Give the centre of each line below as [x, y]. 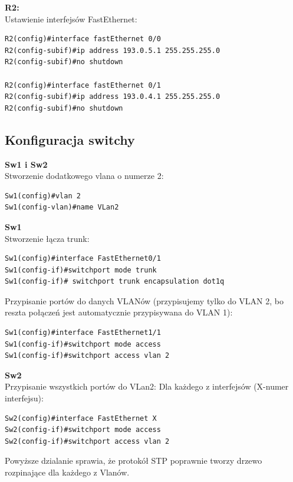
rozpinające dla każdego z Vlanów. [67, 472]
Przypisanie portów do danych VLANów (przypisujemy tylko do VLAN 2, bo [144, 300]
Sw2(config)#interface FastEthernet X [81, 418]
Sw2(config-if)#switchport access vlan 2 [87, 441]
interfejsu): [24, 398]
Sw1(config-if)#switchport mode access [83, 344]
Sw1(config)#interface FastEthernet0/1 [83, 259]
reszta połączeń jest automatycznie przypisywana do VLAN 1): [119, 312]
